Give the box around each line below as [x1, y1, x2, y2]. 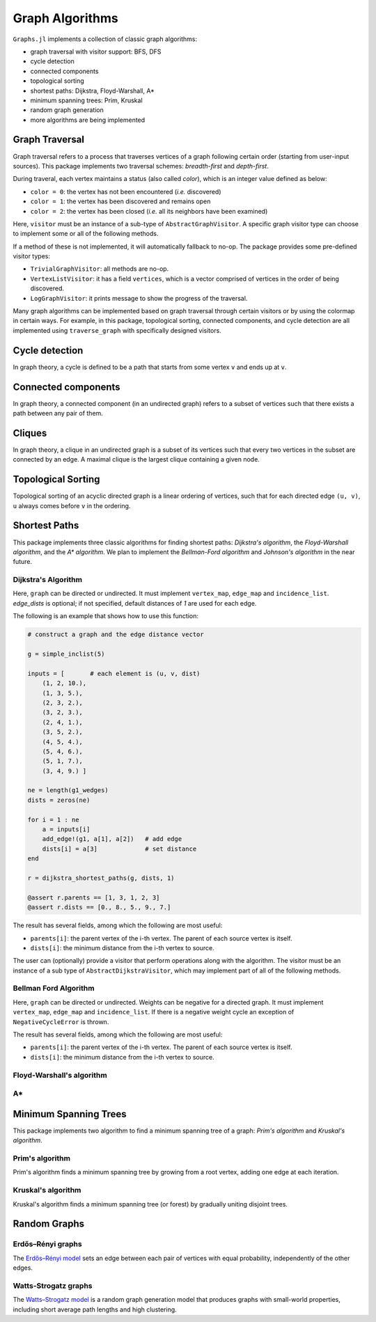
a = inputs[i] [42, 826, 91, 833]
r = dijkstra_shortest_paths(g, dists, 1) [27, 874, 175, 882]
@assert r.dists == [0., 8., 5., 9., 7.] [27, 904, 171, 911]
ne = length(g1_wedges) [27, 787, 109, 794]
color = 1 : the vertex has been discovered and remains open [30, 197, 211, 205]
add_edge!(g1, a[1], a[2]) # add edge [42, 835, 182, 843]
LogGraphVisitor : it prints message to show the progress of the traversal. [30, 294, 248, 302]
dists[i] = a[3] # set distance [42, 844, 197, 853]
